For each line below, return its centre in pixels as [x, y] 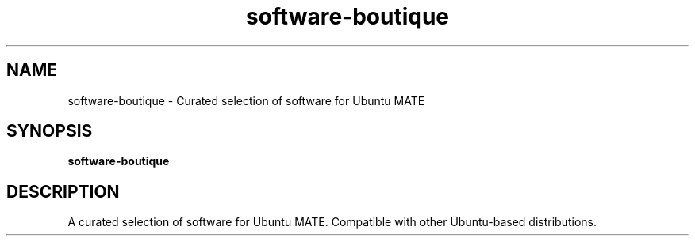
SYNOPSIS [50, 131]
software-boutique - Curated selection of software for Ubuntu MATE [246, 100]
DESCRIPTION [63, 191]
